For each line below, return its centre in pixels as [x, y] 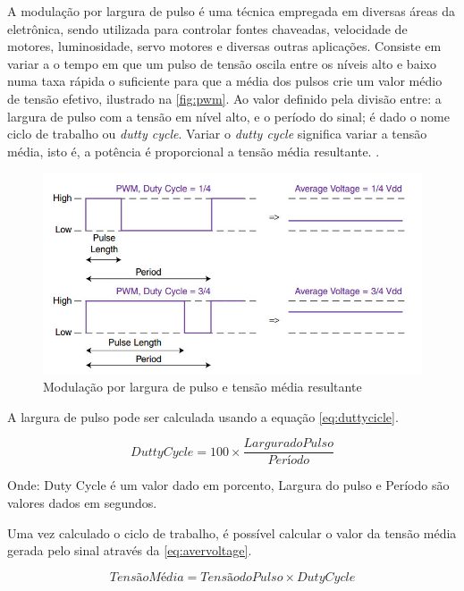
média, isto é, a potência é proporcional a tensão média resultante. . [194, 151]
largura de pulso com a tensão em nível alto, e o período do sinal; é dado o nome [228, 116]
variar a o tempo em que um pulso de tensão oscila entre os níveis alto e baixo [222, 63]
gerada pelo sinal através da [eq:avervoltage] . [130, 550]
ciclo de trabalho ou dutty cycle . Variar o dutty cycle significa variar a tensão [217, 134]
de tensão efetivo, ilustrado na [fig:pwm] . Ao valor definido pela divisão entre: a [224, 98]
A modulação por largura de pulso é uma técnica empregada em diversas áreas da [232, 11]
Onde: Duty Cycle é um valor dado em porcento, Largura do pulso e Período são [228, 485]
